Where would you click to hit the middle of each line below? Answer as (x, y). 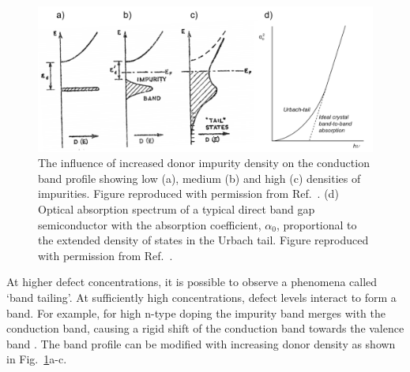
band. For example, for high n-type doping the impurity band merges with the (196, 312)
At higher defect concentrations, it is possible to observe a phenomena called (192, 282)
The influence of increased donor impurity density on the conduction (204, 163)
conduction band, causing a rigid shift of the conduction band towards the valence (205, 328)
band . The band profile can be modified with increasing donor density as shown (201, 343)
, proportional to (316, 224)
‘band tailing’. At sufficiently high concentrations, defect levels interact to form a (201, 298)
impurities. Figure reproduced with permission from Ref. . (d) (188, 193)
